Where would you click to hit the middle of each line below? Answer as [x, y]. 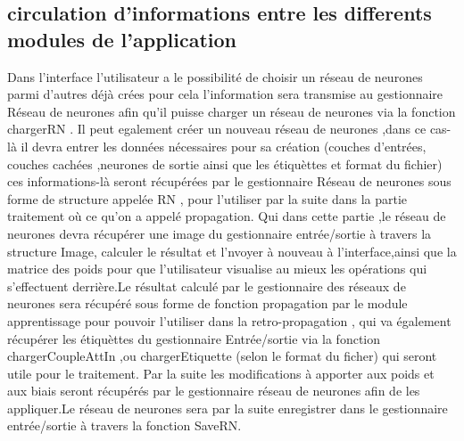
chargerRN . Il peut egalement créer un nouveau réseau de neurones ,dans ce [217, 129]
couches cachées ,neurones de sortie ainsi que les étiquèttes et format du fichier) [225, 163]
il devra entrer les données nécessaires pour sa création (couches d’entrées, [224, 146]
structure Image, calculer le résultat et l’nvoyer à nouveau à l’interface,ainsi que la [232, 251]
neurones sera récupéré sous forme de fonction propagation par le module [207, 303]
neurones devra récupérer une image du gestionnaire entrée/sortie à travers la [220, 233]
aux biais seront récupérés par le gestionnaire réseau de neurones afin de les [214, 391]
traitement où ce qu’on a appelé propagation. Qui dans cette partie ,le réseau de [227, 216]
